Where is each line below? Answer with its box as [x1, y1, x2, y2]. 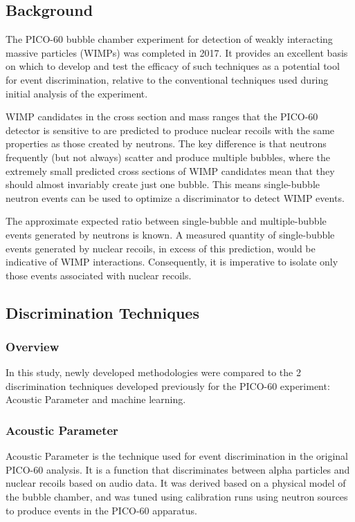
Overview [6, 338, 60, 355]
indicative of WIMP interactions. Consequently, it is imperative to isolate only [6, 254, 338, 269]
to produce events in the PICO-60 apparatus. [6, 503, 197, 517]
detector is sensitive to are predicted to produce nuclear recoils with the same [6, 122, 335, 137]
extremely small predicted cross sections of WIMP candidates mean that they [6, 163, 335, 178]
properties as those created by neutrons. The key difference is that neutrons [6, 136, 327, 151]
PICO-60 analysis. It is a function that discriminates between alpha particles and [6, 462, 350, 476]
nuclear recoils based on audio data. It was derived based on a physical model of [6, 476, 346, 490]
